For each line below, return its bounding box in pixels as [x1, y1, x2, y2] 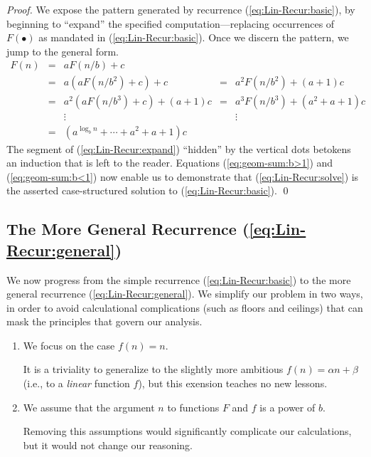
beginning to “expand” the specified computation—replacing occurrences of [6, 16, 335, 31]
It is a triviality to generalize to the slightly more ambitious [23, 362, 284, 377]
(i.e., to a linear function [23, 376, 130, 391]
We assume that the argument [23, 399, 155, 414]
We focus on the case [23, 337, 115, 352]
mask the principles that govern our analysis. [6, 314, 203, 329]
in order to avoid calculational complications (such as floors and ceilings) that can [6, 300, 363, 315]
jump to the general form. [6, 43, 119, 58]
